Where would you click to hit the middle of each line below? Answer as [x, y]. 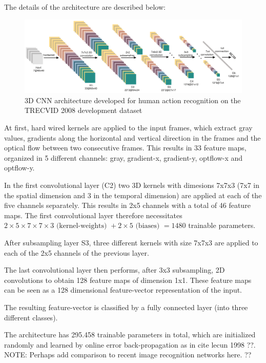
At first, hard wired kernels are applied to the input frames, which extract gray [128, 128]
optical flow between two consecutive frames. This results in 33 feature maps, [125, 148]
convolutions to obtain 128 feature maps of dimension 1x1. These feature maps [128, 280]
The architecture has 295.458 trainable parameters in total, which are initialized [130, 335]
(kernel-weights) [81, 226]
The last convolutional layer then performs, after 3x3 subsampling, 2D [115, 270]
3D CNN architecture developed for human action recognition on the [133, 100]
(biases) [148, 226]
